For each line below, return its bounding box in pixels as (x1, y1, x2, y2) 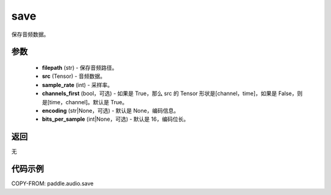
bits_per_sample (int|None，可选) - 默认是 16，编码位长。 (42, 115, 189, 123)
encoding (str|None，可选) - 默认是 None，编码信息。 (42, 107, 180, 114)
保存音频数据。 (11, 31, 49, 38)
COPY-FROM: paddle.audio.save (11, 180, 94, 187)
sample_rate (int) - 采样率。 (42, 81, 113, 88)
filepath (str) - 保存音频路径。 (42, 64, 118, 71)
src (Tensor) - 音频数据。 (42, 72, 106, 80)
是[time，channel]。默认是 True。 (42, 98, 128, 105)
